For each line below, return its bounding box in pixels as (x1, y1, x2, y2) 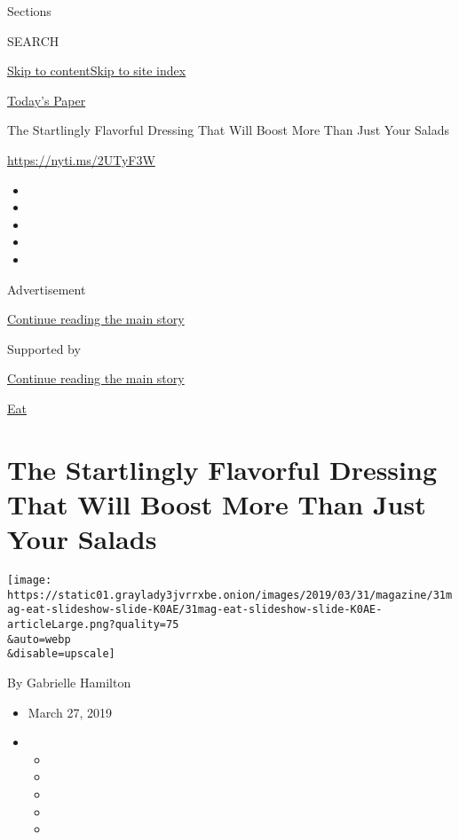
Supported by (7, 339, 81, 357)
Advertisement (7, 279, 86, 298)
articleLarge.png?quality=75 (7, 617, 179, 631)
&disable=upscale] (7, 648, 115, 661)
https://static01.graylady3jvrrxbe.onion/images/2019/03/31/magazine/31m (7, 588, 453, 601)
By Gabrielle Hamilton (7, 672, 131, 691)
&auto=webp (7, 632, 71, 646)
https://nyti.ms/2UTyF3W (7, 150, 155, 169)
